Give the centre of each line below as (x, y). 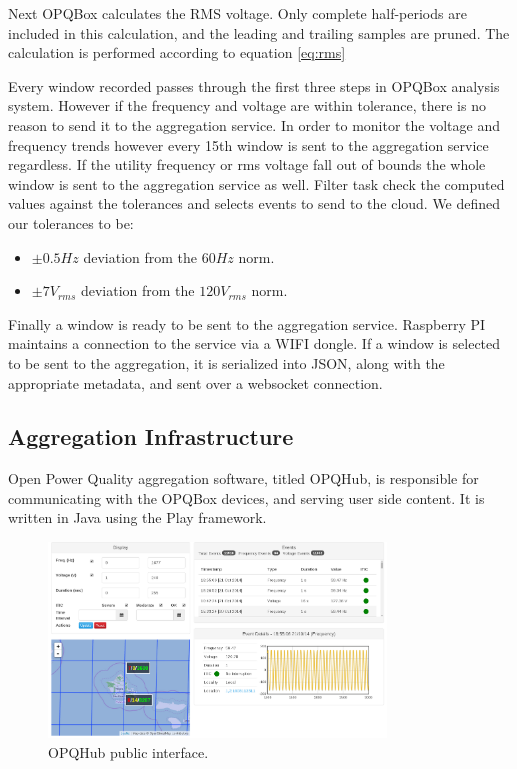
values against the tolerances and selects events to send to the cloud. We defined (254, 203)
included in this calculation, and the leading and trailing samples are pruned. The (259, 32)
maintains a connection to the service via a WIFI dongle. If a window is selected (254, 343)
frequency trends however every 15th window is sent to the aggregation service (248, 144)
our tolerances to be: (71, 222)
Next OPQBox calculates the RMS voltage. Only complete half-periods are (237, 13)
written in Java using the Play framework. (137, 517)
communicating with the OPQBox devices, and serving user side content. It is (246, 497)
